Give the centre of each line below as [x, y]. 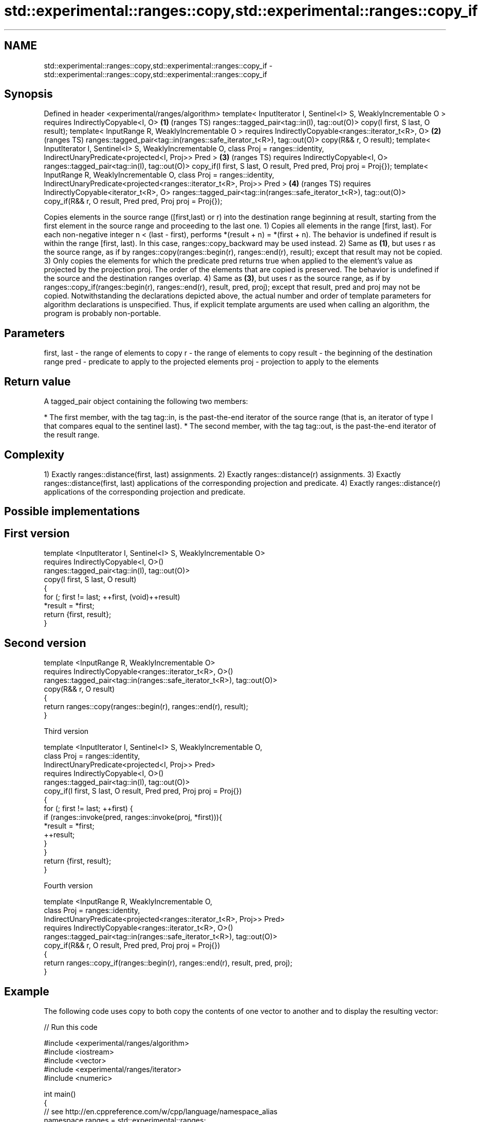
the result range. [72, 435]
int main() [60, 1094]
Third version [66, 731]
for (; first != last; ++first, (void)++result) [112, 597]
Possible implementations [72, 512]
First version [37, 533]
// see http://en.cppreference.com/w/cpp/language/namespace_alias [161, 1111]
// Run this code [71, 1027]
